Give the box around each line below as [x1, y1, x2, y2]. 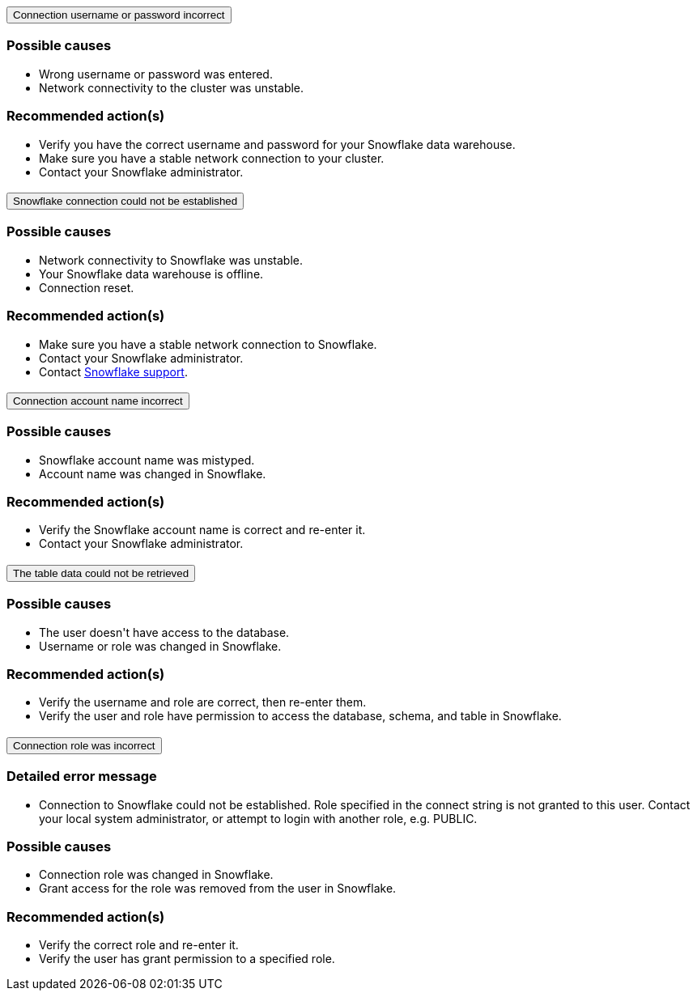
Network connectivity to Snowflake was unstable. [39, 252, 303, 267]
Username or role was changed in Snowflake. [39, 639, 282, 653]
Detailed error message [6, 768, 157, 785]
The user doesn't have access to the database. [39, 625, 290, 639]
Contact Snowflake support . [39, 364, 188, 379]
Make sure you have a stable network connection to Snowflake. [39, 337, 377, 351]
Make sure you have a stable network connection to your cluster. [39, 151, 385, 165]
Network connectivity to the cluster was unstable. [39, 80, 304, 95]
